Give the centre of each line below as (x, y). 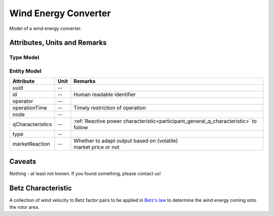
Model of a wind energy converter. (45, 28)
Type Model (24, 57)
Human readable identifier (105, 95)
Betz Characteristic (41, 188)
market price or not (97, 147)
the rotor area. (24, 207)
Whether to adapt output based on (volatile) (126, 141)
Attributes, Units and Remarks (58, 43)
